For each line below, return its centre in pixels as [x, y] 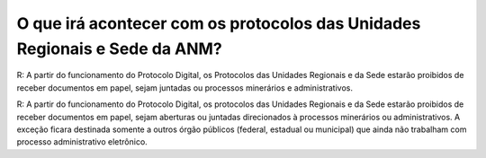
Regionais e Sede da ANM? [119, 48]
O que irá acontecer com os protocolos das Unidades [219, 23]
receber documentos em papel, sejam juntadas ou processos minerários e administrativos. [185, 88]
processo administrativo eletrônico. [82, 142]
